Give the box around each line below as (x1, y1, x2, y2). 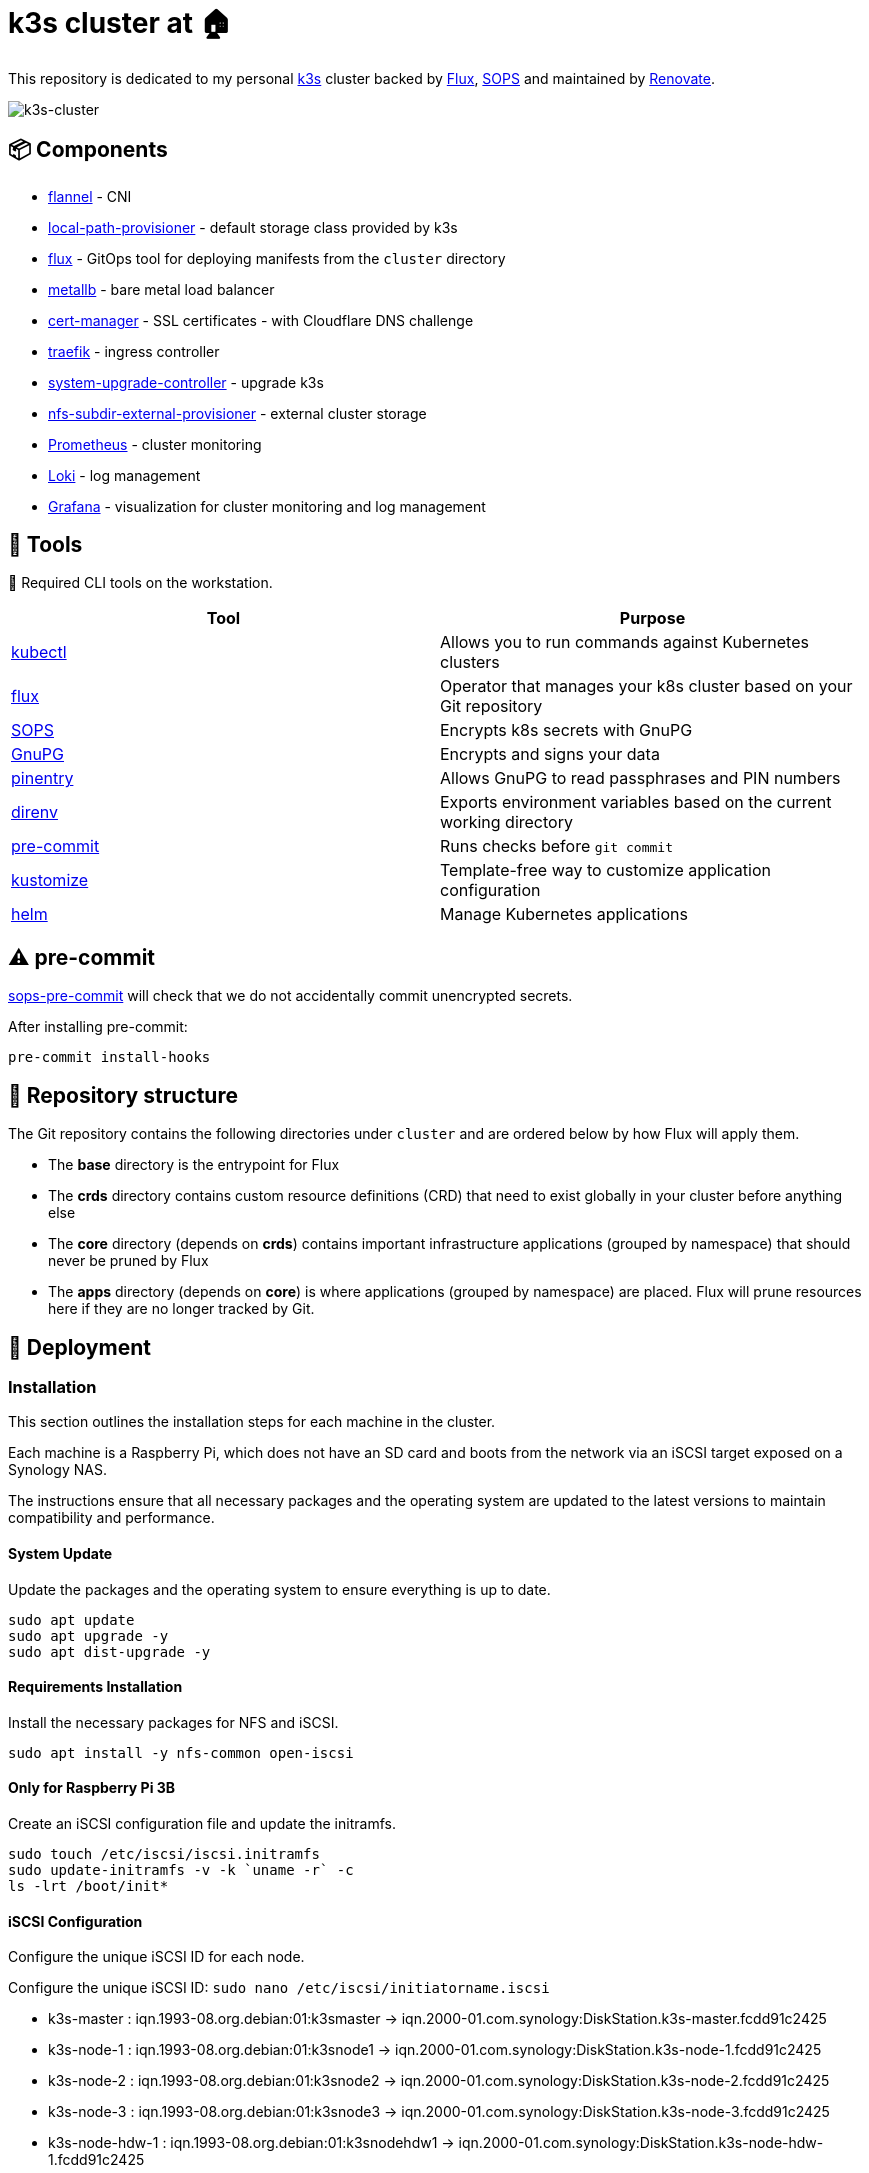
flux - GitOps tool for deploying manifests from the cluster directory (48, 249, 506, 267)
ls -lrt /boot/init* (8, 1878, 169, 1894)
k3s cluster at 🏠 (8, 6, 232, 40)
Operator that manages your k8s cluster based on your (440, 676, 853, 697)
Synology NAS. (8, 1461, 107, 1479)
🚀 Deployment (8, 1334, 151, 1360)
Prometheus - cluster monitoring (48, 435, 262, 453)
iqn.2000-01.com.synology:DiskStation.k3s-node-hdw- (458, 2134, 824, 2152)
